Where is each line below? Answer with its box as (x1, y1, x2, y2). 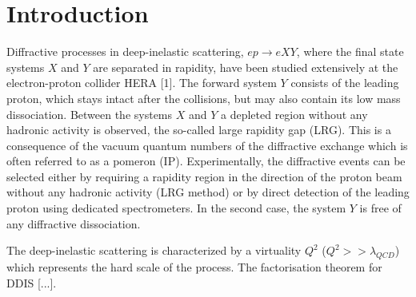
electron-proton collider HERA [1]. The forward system (6, 74, 277, 91)
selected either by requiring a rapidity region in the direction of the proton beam (6, 168, 402, 184)
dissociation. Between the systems (6, 105, 173, 122)
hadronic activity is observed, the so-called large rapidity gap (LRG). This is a (6, 121, 391, 138)
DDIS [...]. (6, 274, 57, 291)
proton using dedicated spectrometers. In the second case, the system (6, 200, 346, 216)
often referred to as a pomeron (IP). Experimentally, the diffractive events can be (6, 152, 406, 169)
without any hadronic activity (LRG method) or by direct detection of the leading (6, 184, 410, 200)
